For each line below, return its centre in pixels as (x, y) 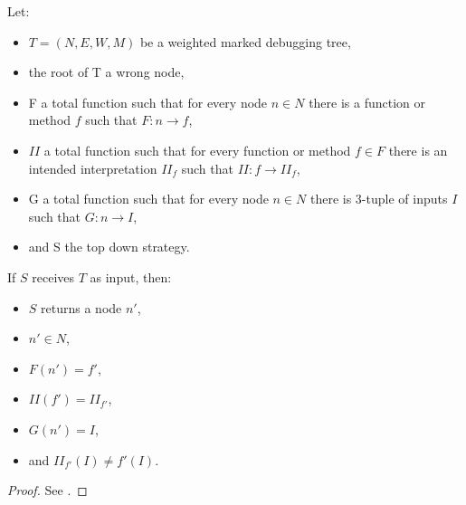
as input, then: (131, 276)
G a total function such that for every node (148, 199)
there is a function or (367, 102)
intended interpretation (93, 168)
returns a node (81, 307)
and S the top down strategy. (109, 247)
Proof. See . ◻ (48, 490)
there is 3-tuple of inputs (379, 199)
